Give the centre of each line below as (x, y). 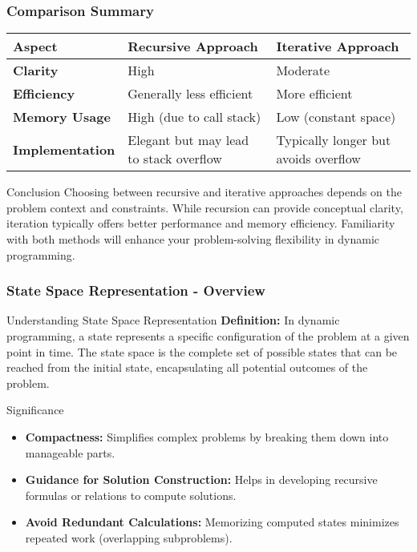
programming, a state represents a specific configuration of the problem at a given (208, 336)
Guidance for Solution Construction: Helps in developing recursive (201, 479)
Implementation (64, 149)
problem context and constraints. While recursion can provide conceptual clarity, (205, 207)
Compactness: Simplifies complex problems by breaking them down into (207, 436)
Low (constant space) (336, 117)
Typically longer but (334, 140)
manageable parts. (70, 452)
